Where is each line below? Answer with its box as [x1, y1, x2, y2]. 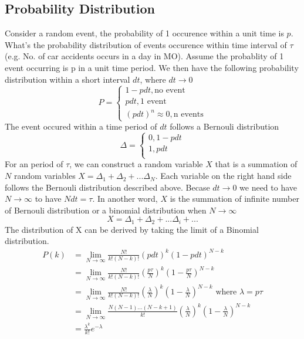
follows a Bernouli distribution [170, 120, 279, 133]
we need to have [239, 181, 298, 193]
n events [173, 110, 204, 118]
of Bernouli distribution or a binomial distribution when [5, 204, 207, 216]
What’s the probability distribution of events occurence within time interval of [5, 38, 287, 50]
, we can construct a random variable [69, 158, 203, 170]
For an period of [5, 158, 63, 170]
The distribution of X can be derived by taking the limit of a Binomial [5, 223, 259, 235]
